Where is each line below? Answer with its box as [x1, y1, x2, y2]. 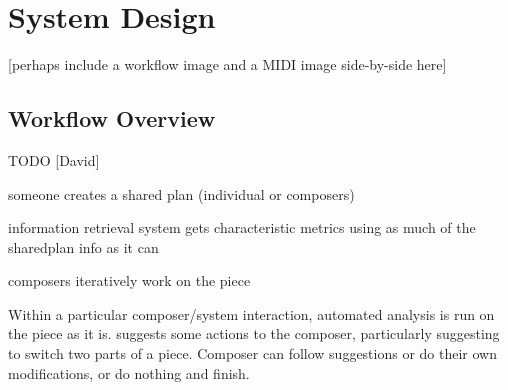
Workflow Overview [8, 103, 216, 134]
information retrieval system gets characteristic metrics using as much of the [8, 217, 476, 238]
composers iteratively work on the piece [8, 270, 251, 291]
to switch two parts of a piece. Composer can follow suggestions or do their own [8, 343, 498, 364]
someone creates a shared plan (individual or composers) [8, 183, 355, 204]
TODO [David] [8, 149, 100, 170]
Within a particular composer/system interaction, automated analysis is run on [8, 303, 495, 324]
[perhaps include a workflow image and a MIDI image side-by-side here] [8, 54, 447, 75]
